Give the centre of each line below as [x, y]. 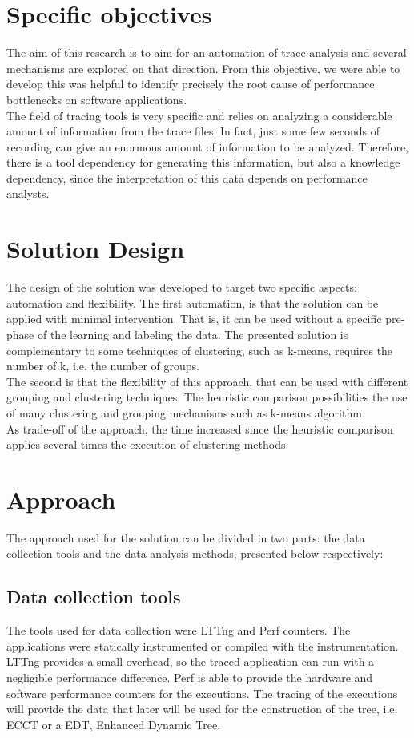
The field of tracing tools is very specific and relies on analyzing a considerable [199, 115]
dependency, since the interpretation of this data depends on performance [187, 177]
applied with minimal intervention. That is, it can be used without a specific [194, 319]
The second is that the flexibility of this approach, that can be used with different [207, 381]
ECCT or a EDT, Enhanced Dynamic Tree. [114, 724]
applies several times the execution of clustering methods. [148, 444]
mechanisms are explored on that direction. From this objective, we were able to [203, 68]
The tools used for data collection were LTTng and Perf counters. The [179, 630]
